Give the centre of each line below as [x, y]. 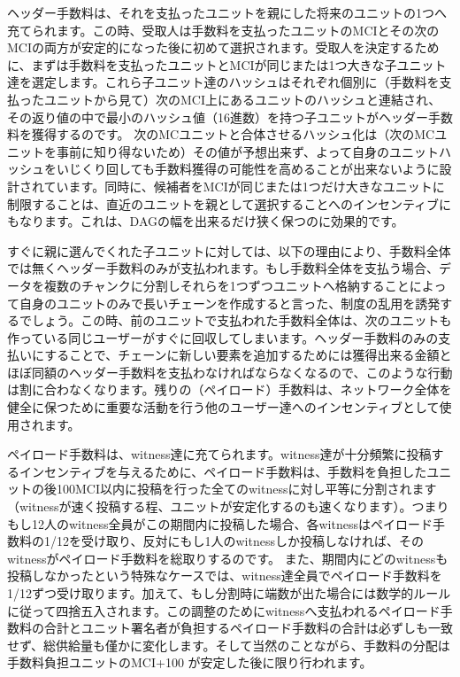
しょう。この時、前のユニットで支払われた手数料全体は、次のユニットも [241, 320]
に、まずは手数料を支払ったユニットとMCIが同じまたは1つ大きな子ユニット [227, 64]
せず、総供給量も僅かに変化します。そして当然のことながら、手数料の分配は [229, 645]
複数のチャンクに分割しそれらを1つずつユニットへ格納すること [226, 285]
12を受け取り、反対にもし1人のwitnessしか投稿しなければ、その [240, 541]
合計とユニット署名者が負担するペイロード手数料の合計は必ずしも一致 [248, 628]
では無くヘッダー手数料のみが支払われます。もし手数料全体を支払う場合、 [223, 268]
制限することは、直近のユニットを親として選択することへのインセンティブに [230, 203]
